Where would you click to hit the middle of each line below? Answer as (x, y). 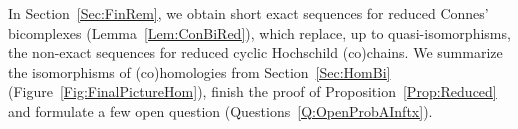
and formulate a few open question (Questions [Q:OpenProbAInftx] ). (220, 110)
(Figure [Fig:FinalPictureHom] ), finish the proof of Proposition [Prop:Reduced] (252, 91)
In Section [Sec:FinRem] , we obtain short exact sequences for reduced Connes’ (248, 13)
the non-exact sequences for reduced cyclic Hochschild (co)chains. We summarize (255, 52)
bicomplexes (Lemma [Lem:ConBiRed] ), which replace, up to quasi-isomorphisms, (259, 32)
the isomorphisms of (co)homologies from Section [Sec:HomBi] (199, 71)
